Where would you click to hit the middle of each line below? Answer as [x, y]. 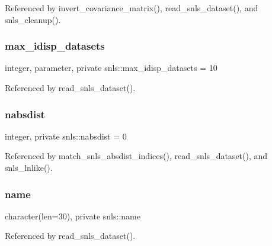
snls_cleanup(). [33, 19]
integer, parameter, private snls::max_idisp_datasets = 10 [111, 68]
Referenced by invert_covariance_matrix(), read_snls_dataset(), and [132, 8]
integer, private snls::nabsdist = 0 [66, 136]
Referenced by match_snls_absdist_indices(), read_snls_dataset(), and [136, 156]
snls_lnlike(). [29, 167]
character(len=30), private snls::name [73, 216]
